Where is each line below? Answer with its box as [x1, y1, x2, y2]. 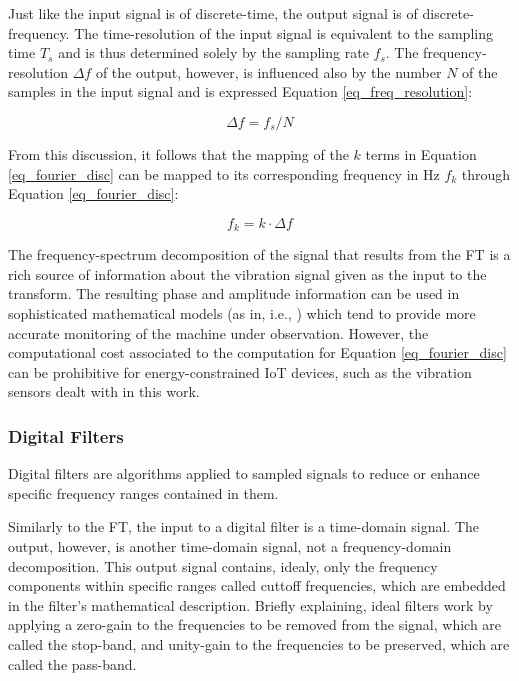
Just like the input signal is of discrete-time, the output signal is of [8, 3, 418, 23]
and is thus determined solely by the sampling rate [58, 42, 369, 63]
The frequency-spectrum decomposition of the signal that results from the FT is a [8, 244, 511, 265]
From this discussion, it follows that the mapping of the [8, 143, 349, 164]
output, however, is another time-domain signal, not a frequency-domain [8, 535, 452, 556]
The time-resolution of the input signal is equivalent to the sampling [74, 22, 493, 43]
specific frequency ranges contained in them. [8, 482, 279, 503]
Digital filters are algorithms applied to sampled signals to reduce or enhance [8, 463, 480, 484]
